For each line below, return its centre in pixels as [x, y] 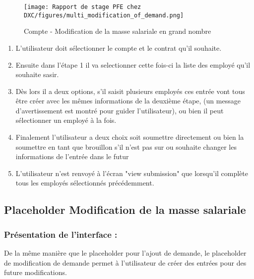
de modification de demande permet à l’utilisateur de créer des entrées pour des [125, 262]
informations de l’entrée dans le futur [72, 156]
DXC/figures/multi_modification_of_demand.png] [104, 15]
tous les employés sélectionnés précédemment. [85, 183]
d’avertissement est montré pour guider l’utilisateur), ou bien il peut [120, 110]
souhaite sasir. [37, 74]
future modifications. [35, 272]
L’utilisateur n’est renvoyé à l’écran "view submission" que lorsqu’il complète [132, 173]
